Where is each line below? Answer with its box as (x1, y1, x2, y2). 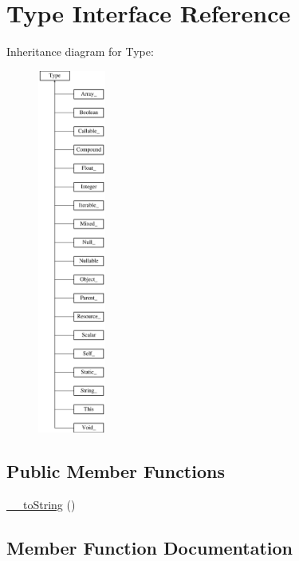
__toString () (6, 496, 76, 513)
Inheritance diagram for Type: (6, 43, 154, 60)
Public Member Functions (6, 459, 225, 484)
